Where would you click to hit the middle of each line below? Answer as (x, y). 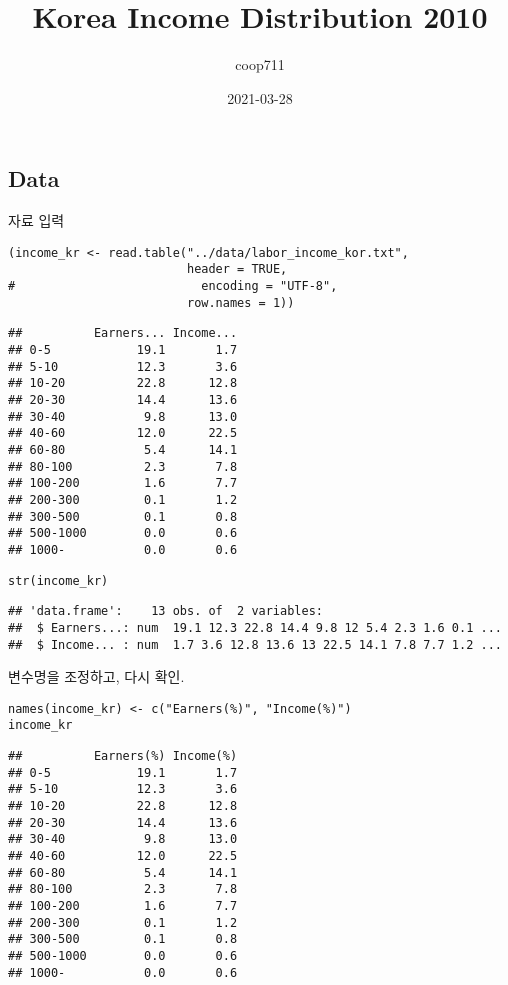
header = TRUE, (237, 269)
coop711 (260, 64)
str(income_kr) (58, 580)
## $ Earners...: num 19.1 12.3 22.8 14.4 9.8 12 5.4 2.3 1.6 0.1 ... (255, 627)
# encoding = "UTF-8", (173, 286)
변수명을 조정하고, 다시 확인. (96, 676)
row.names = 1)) (240, 302)
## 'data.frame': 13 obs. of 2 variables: (165, 611)
